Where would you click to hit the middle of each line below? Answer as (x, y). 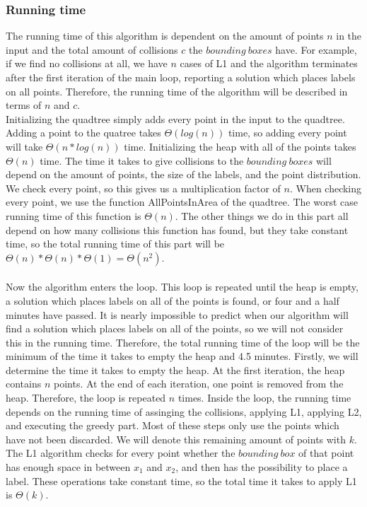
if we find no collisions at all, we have (87, 63)
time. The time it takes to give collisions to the (142, 160)
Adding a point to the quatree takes (83, 133)
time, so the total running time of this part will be (115, 244)
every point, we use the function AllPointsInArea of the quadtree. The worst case (182, 202)
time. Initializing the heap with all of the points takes (240, 146)
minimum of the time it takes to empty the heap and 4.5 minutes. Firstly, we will (182, 356)
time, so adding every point (287, 133)
